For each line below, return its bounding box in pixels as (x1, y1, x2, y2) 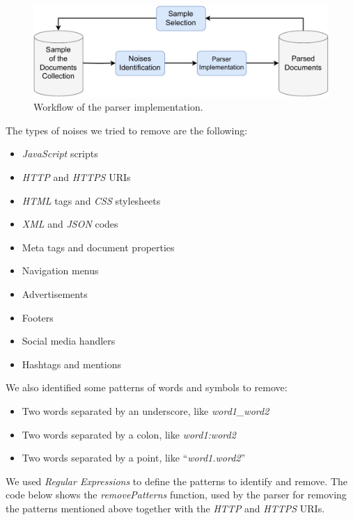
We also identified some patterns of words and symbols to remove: (6, 380, 288, 395)
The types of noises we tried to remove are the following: (6, 123, 248, 137)
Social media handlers (22, 333, 116, 348)
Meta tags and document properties (22, 239, 175, 254)
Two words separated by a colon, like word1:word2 (22, 427, 236, 441)
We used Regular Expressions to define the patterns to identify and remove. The (6, 473, 348, 488)
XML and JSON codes (22, 216, 118, 231)
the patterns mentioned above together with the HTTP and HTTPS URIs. (6, 501, 325, 515)
